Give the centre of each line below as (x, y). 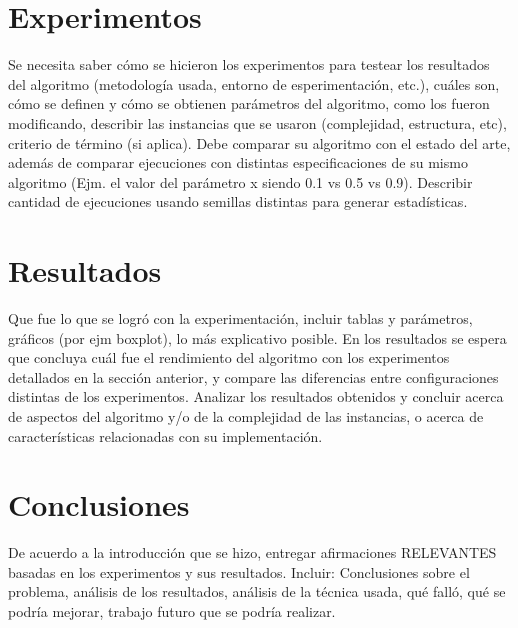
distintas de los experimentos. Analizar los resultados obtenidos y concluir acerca (256, 396)
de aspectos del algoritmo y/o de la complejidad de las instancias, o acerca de (246, 415)
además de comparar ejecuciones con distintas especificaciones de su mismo (238, 162)
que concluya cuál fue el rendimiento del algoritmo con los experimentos (229, 357)
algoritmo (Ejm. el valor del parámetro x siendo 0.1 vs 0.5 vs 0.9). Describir (240, 181)
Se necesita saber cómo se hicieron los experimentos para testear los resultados (249, 64)
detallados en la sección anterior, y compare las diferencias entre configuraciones (253, 376)
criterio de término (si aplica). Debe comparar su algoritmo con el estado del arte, (259, 142)
